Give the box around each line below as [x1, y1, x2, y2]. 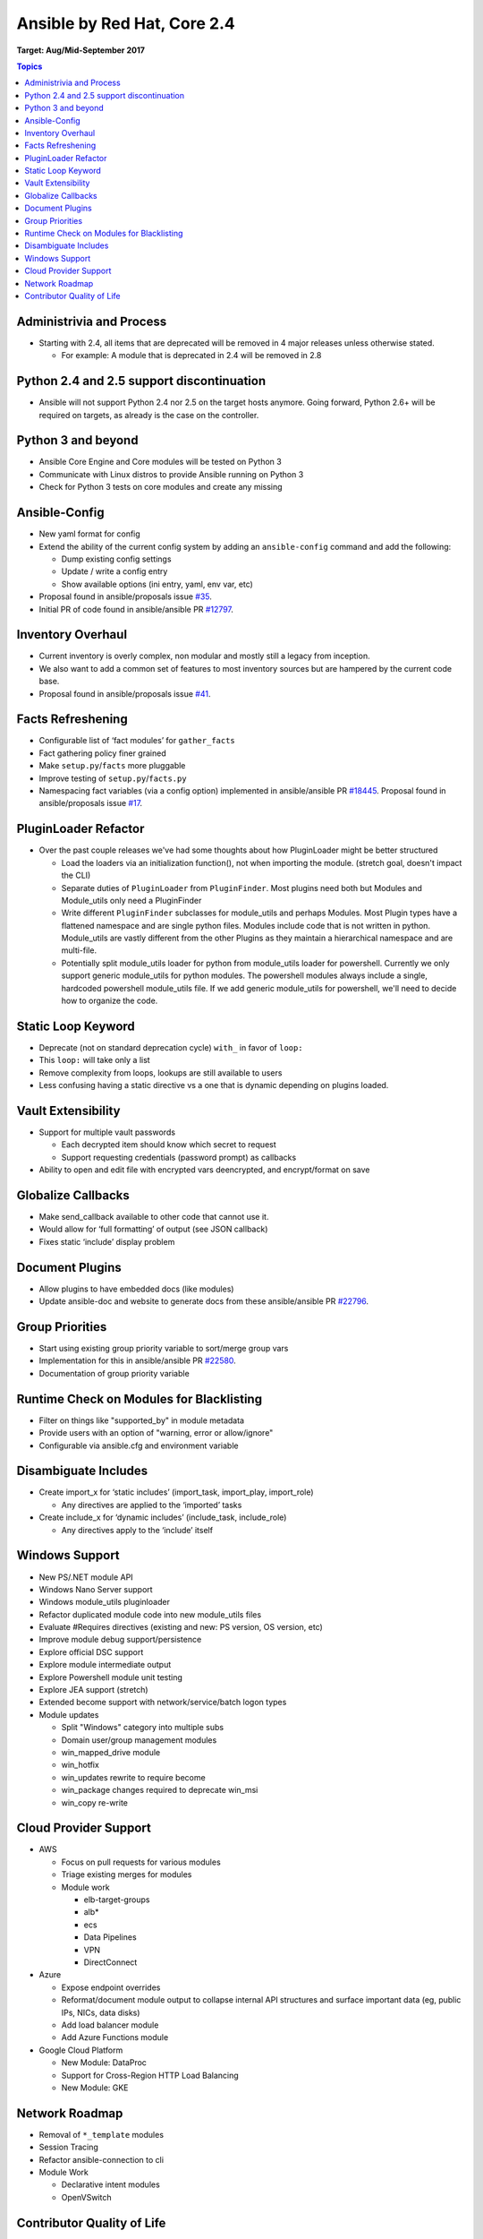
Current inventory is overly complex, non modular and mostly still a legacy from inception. [38, 650, 370, 662]
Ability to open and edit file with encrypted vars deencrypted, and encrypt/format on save [38, 1164, 370, 1175]
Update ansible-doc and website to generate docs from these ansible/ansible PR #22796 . [38, 1296, 369, 1307]
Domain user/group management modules [61, 1734, 217, 1746]
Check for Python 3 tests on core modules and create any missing [38, 482, 283, 493]
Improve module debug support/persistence [38, 1634, 202, 1645]
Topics [16, 61, 43, 72]
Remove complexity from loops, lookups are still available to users [38, 1067, 283, 1078]
